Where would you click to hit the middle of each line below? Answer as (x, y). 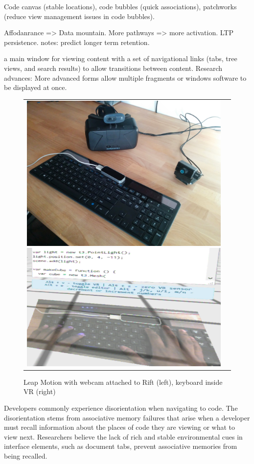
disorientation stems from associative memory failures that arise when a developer (127, 417)
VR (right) (40, 391)
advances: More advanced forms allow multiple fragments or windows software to (125, 77)
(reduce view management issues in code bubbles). (79, 16)
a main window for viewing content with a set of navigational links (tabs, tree (121, 58)
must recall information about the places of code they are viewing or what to (120, 427)
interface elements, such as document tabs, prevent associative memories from (121, 446)
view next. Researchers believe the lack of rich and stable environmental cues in (123, 436)
